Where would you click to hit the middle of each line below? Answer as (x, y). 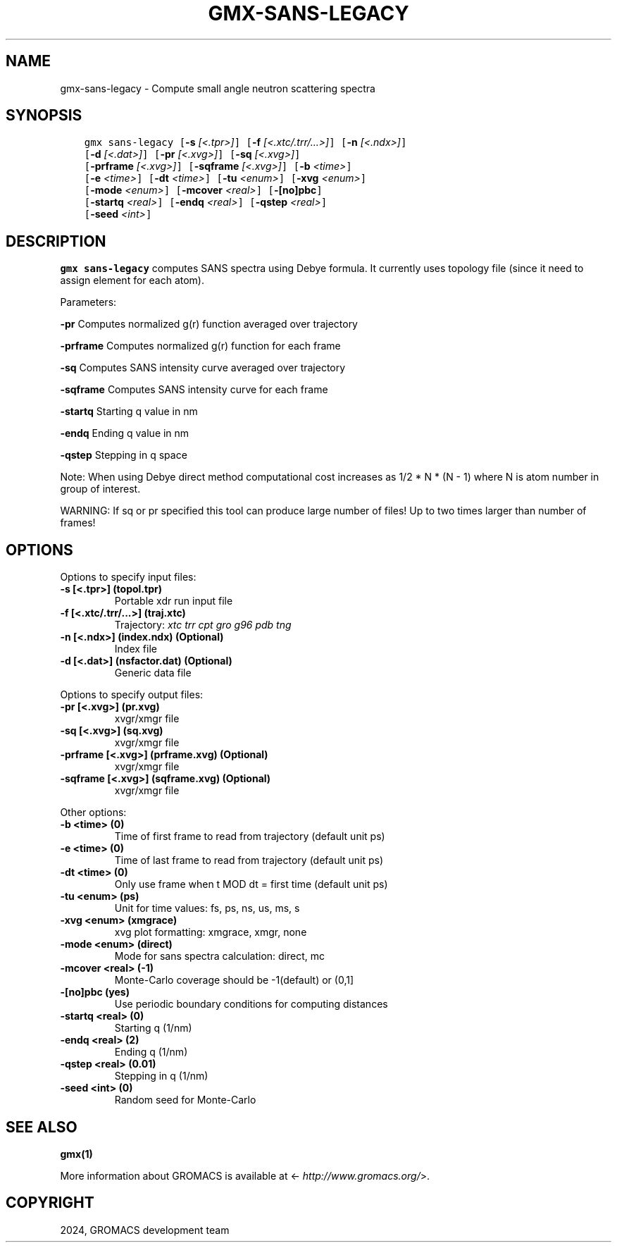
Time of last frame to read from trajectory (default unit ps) (249, 860)
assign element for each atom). (132, 280)
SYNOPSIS (44, 116)
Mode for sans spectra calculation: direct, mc (220, 956)
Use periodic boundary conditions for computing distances (251, 1004)
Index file (136, 649)
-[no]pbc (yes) (95, 992)
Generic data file (153, 673)
